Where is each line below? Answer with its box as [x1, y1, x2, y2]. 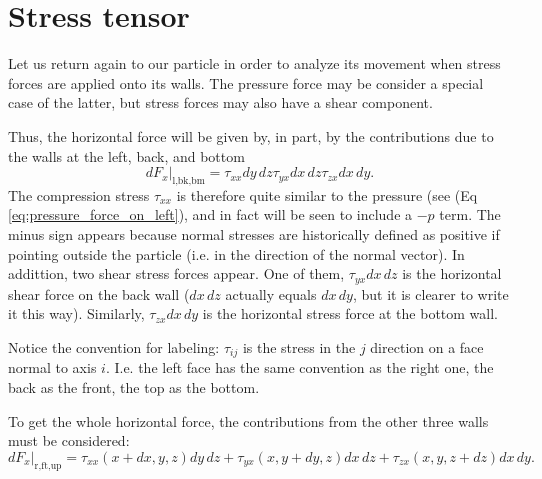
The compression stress [8, 184, 150, 205]
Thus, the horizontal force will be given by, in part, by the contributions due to [8, 125, 494, 146]
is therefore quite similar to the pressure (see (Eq [176, 184, 478, 205]
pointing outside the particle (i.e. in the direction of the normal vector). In [8, 243, 465, 264]
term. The [439, 204, 501, 225]
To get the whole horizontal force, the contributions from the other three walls [8, 410, 489, 431]
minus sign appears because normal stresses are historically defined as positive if [8, 224, 500, 245]
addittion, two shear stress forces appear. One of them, [8, 263, 345, 284]
